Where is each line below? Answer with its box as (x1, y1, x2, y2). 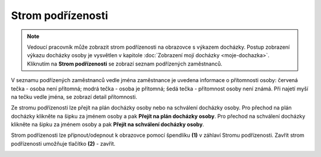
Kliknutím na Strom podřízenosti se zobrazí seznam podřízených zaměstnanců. (27, 60, 223, 67)
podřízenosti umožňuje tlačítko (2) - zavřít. (11, 140, 116, 147)
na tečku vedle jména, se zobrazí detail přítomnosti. (11, 93, 137, 101)
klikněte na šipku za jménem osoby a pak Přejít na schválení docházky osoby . (11, 121, 204, 128)
